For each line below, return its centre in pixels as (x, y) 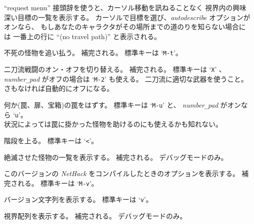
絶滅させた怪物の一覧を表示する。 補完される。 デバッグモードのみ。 (116, 157)
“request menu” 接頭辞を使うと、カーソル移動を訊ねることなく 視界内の (118, 7)
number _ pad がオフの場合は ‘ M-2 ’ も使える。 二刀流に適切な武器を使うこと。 (126, 78)
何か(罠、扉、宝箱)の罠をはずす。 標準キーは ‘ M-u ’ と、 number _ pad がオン (123, 104)
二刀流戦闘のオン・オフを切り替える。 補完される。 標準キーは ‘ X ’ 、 (115, 69)
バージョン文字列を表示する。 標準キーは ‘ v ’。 (79, 199)
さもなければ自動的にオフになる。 (59, 88)
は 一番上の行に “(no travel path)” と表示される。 (82, 36)
